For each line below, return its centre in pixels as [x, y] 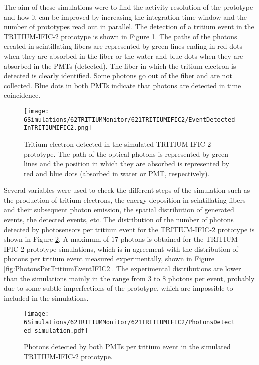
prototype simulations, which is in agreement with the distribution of [132, 249]
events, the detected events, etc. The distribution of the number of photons [119, 220]
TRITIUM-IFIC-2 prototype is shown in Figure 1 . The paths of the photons [121, 36]
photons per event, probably [211, 278]
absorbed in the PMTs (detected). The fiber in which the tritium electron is [120, 65]
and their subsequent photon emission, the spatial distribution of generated [119, 210]
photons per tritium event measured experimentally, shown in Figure [109, 259]
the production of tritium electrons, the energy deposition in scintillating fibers [125, 200]
